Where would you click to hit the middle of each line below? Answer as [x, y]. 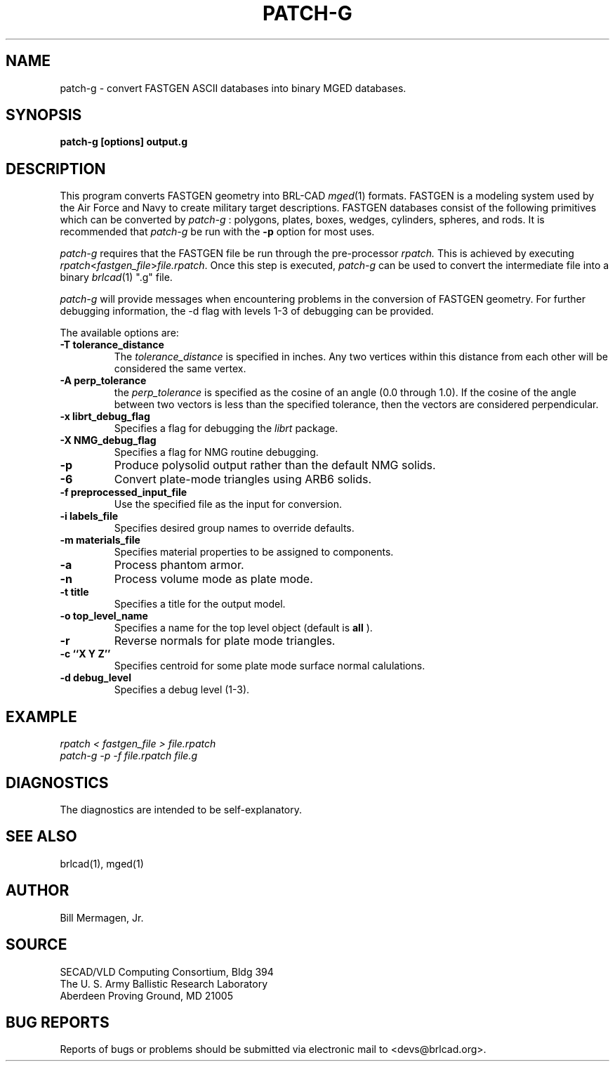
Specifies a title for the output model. [200, 604]
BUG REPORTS [58, 1022]
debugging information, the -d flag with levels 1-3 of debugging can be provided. [247, 311]
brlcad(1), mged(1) [102, 863]
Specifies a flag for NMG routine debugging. [216, 452]
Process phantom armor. [179, 565]
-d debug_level [95, 678]
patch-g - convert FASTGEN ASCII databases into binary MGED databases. [233, 88]
